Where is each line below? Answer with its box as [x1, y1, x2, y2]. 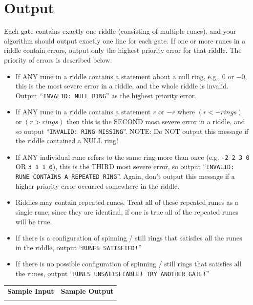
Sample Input [7, 286, 54, 296]
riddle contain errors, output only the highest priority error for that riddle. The [4, 45, 242, 55]
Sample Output [61, 286, 114, 296]
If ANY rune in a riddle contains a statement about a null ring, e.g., [15, 71, 220, 81]
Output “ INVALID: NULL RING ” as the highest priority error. [15, 90, 197, 100]
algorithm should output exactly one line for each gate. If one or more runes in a [4, 35, 246, 45]
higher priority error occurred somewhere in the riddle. [15, 180, 180, 191]
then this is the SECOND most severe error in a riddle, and [66, 116, 245, 126]
